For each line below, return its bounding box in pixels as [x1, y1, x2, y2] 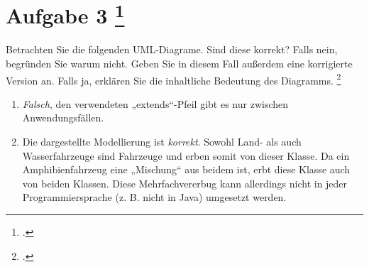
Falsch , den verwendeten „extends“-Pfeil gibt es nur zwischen [22, 96, 289, 111]
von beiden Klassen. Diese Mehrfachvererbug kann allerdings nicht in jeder [22, 175, 348, 190]
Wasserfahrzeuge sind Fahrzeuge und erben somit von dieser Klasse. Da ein [22, 148, 350, 163]
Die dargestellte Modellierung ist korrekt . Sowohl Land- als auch [22, 134, 302, 149]
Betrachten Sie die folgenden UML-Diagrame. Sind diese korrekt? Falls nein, [6, 42, 338, 57]
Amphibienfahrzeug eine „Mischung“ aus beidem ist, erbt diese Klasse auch [22, 162, 351, 177]
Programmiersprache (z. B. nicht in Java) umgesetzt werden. [22, 190, 287, 205]
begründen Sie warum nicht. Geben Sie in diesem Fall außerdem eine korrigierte [6, 56, 353, 71]
